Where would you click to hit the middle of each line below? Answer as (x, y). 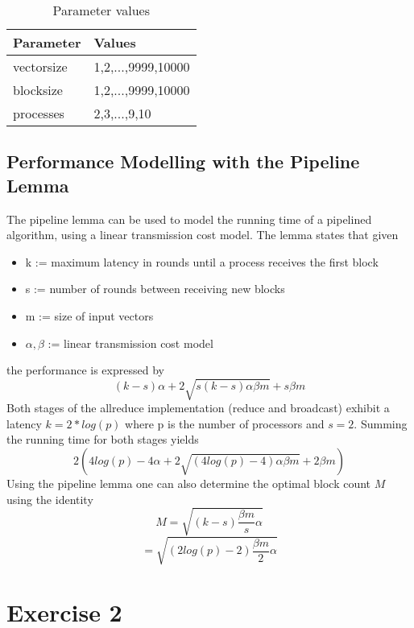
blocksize (38, 90)
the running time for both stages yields (103, 439)
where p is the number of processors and (225, 423)
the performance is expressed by (85, 370)
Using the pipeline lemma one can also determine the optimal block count (189, 483)
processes (39, 113)
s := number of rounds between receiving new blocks (155, 289)
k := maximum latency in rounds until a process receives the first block (202, 261)
